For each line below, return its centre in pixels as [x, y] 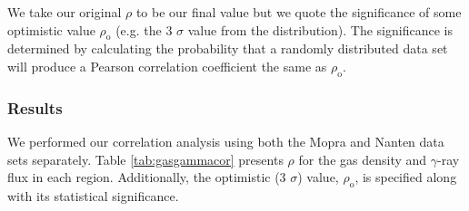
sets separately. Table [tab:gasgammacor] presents [145, 159]
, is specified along [406, 177]
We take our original [65, 12]
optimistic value [51, 29]
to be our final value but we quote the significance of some [299, 12]
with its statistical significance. [93, 195]
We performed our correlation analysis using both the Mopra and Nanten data [226, 141]
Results [35, 107]
